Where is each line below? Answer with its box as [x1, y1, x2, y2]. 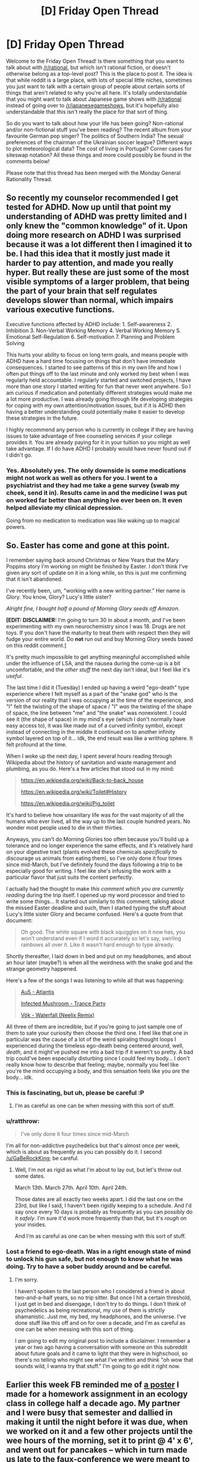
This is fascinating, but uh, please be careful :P [6, 1088, 144, 1096]
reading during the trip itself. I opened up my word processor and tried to [6, 891, 185, 899]
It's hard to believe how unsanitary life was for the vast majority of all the [6, 811, 184, 818]
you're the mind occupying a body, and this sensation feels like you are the [6, 1067, 190, 1074]
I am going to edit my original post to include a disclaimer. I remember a [14, 1337, 190, 1344]
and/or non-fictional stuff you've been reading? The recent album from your [6, 126, 192, 133]
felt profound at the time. [6, 741, 67, 748]
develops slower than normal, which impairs [6, 295, 173, 305]
